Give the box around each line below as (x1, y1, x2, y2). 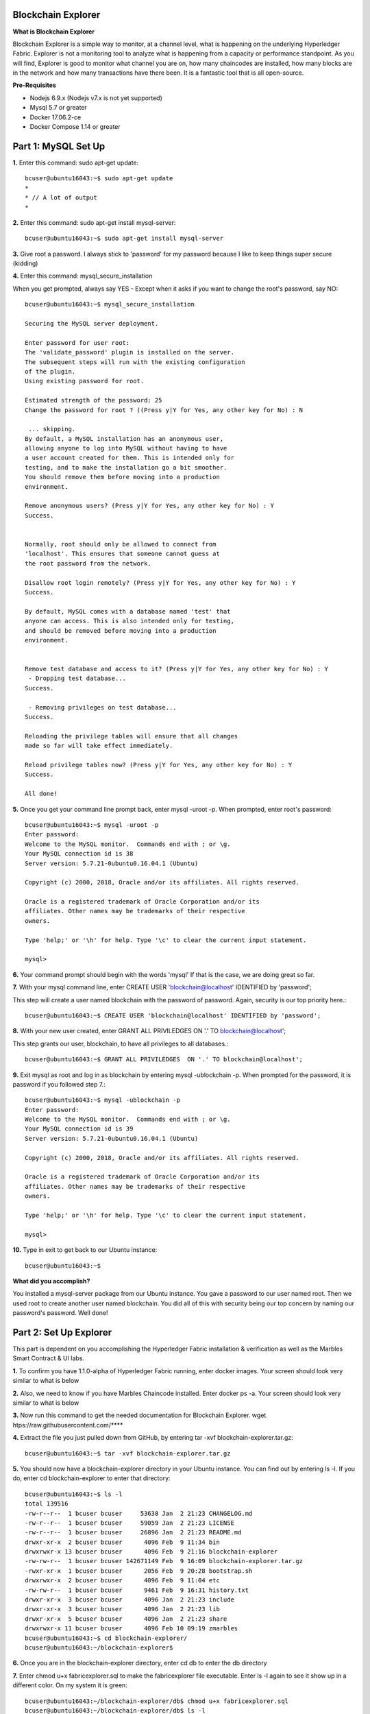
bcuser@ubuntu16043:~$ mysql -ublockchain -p (25, 1096, 181, 1104)
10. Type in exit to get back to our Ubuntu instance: (12, 1246, 158, 1254)
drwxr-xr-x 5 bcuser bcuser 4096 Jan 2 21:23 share (25, 1615, 227, 1623)
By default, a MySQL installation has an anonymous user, (25, 435, 224, 442)
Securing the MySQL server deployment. (25, 319, 159, 328)
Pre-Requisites (12, 81, 56, 89)
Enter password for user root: (25, 339, 130, 346)
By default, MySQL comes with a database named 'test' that (25, 607, 231, 615)
